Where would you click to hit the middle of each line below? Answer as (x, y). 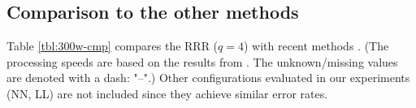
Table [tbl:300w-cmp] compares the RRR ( (113, 46)
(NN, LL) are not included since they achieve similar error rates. (167, 93)
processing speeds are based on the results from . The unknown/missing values (202, 61)
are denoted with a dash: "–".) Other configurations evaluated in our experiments (208, 78)
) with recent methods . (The (316, 46)
